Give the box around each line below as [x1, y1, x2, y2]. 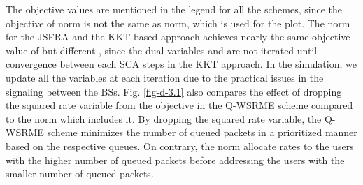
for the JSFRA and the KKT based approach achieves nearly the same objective [6, 29, 350, 44]
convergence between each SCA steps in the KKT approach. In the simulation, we [6, 57, 357, 71]
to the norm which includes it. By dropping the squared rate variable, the [6, 111, 322, 126]
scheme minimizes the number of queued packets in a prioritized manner [47, 125, 357, 140]
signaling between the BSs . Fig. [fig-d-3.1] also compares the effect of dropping [6, 84, 342, 98]
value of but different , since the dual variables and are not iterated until [6, 43, 318, 57]
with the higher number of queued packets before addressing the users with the [6, 152, 345, 167]
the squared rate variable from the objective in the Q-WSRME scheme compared [6, 98, 353, 112]
